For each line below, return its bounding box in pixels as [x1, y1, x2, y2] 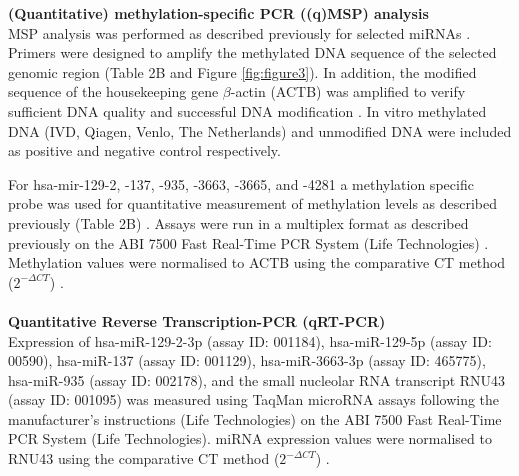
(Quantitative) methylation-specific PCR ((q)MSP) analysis [8, 3, 429, 23]
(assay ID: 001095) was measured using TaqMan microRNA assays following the [8, 389, 500, 410]
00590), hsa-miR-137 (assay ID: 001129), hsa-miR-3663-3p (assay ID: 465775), [8, 350, 486, 371]
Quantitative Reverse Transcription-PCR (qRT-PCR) [8, 310, 386, 331]
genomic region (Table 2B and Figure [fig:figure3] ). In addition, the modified [8, 61, 477, 82]
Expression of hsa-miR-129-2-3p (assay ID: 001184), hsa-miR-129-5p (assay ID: [8, 330, 492, 351]
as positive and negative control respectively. [8, 140, 281, 161]
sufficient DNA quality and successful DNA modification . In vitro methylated [8, 100, 487, 121]
